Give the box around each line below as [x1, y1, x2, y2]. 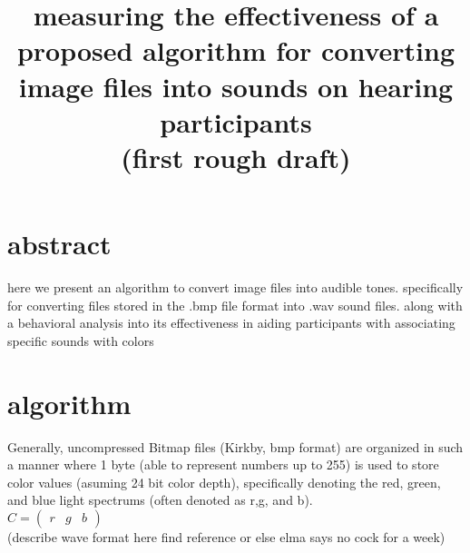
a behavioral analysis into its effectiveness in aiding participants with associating [7, 313, 455, 332]
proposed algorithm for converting [16, 32, 455, 69]
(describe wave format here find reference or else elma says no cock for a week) [7, 527, 446, 546]
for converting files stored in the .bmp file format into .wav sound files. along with [7, 295, 463, 314]
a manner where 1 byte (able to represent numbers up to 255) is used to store [7, 455, 439, 474]
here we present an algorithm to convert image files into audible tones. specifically [7, 278, 464, 297]
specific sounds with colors [7, 331, 154, 350]
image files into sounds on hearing [18, 67, 454, 104]
